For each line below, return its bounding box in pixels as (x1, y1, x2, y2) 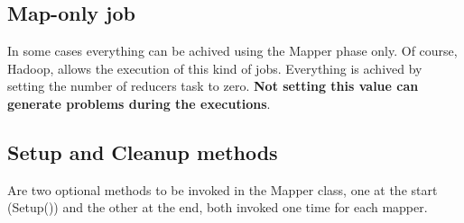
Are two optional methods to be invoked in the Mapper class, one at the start (7, 180, 438, 199)
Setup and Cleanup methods (7, 138, 278, 165)
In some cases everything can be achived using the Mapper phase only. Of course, (7, 41, 458, 60)
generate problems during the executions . (7, 94, 271, 112)
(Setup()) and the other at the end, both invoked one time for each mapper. (7, 198, 428, 217)
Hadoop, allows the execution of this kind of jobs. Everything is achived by (7, 58, 422, 77)
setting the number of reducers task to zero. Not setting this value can (7, 76, 419, 95)
